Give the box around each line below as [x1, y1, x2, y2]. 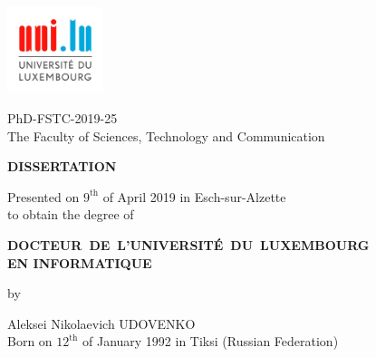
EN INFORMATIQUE [7, 253, 152, 272]
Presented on [7, 187, 80, 206]
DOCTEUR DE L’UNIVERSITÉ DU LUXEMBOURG [7, 236, 370, 255]
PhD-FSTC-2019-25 [7, 109, 118, 128]
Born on [7, 332, 53, 351]
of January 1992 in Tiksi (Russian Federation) [82, 332, 339, 351]
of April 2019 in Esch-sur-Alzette [102, 187, 286, 206]
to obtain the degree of [7, 205, 134, 224]
